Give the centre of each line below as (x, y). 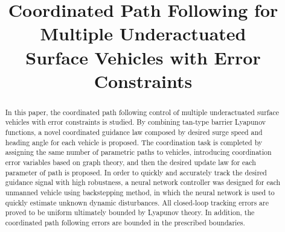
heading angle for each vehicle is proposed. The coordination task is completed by (134, 142)
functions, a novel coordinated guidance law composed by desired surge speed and (134, 132)
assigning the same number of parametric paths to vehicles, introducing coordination (138, 152)
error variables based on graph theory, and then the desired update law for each (130, 162)
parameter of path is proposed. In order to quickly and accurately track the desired (136, 172)
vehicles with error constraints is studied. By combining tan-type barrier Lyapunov (136, 122)
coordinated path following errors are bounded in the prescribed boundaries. (125, 222)
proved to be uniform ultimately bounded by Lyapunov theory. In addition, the (130, 212)
